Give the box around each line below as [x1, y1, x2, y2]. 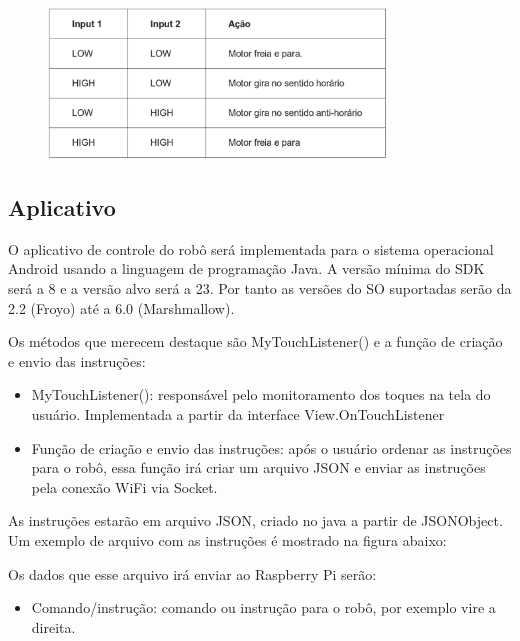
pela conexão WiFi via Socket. [31, 476, 218, 497]
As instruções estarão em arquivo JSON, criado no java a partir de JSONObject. [8, 510, 503, 531]
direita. [31, 616, 76, 637]
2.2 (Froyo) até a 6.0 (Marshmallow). [8, 297, 235, 318]
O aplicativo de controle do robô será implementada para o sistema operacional [8, 238, 494, 259]
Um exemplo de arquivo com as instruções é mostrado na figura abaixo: [8, 529, 447, 550]
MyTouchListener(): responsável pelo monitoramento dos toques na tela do [31, 384, 491, 405]
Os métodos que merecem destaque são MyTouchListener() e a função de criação [8, 331, 503, 352]
